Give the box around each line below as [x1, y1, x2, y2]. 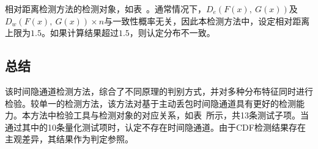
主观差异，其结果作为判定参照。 [5, 133, 133, 145]
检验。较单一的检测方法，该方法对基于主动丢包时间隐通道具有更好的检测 [5, 96, 296, 109]
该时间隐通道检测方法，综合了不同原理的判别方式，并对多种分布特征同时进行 [5, 84, 313, 97]
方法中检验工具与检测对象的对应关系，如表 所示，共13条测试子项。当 [30, 109, 309, 122]
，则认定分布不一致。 [129, 26, 215, 39]
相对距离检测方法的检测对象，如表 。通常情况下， [5, 2, 206, 15]
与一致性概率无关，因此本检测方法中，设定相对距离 [104, 14, 310, 27]
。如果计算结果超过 [41, 26, 119, 39]
